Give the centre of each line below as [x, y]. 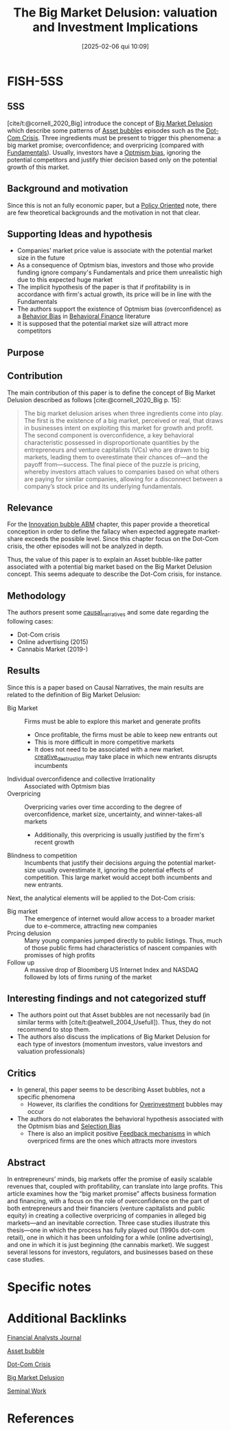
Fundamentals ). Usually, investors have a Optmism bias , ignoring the [104, 152]
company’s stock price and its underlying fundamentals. [103, 486]
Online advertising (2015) [53, 642]
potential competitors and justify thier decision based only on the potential [112, 159]
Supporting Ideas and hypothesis [80, 234]
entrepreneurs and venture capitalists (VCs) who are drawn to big [116, 450]
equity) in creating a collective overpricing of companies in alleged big [107, 1215]
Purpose [26, 352]
